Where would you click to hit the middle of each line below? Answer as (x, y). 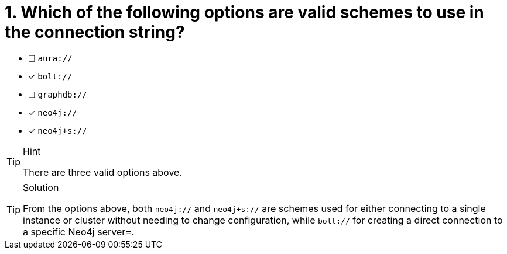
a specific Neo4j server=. (79, 232)
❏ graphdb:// (58, 94)
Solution (41, 187)
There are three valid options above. (102, 172)
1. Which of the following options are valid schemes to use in (244, 12)
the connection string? (95, 32)
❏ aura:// (50, 58)
